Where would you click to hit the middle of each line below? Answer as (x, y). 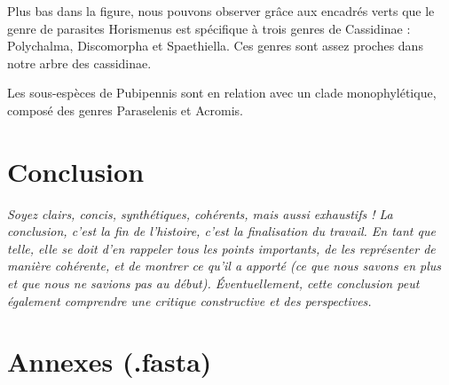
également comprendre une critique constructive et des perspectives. (189, 300)
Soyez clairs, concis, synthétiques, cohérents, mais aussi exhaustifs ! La (200, 213)
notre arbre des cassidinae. (79, 63)
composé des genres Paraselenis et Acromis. (125, 110)
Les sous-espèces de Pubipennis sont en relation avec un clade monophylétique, (222, 93)
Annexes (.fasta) (110, 361)
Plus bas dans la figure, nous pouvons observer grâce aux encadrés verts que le (221, 11)
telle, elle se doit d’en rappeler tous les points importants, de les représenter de (221, 248)
